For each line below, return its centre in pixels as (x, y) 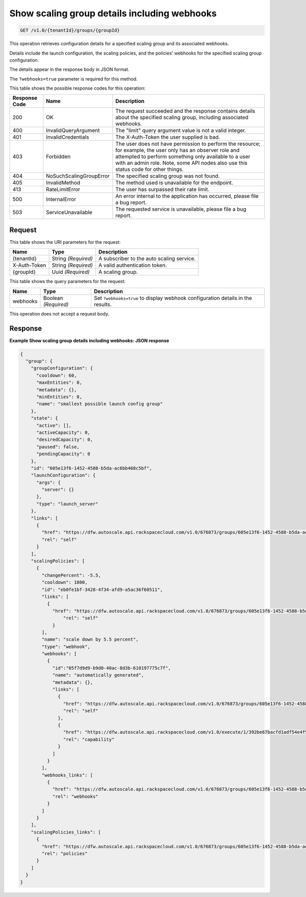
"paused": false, (58, 447)
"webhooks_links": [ (67, 775)
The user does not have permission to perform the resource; (188, 144)
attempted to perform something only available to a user (183, 157)
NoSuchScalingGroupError (78, 176)
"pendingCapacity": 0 (63, 454)
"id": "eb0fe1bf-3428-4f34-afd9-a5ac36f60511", (102, 590)
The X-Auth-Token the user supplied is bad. (168, 137)
